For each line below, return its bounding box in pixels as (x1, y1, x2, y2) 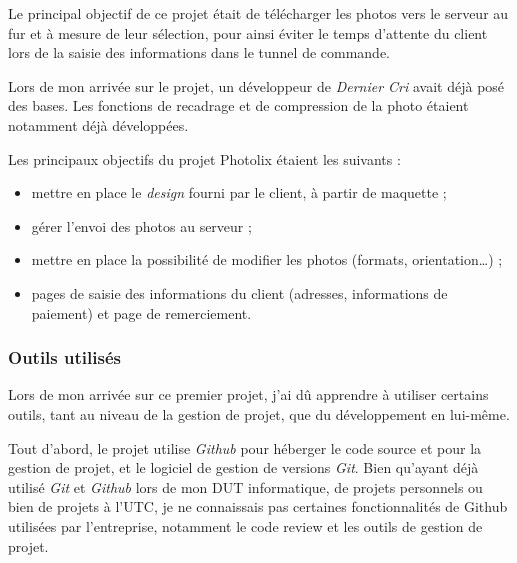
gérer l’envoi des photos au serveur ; (31, 215, 252, 236)
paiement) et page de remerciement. (31, 302, 252, 323)
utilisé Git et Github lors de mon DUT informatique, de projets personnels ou (8, 476, 483, 497)
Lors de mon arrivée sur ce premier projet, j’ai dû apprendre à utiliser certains (8, 384, 489, 405)
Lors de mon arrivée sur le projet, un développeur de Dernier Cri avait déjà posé (8, 75, 505, 96)
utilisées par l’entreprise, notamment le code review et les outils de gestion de (8, 515, 483, 536)
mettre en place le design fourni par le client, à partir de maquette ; (31, 182, 447, 203)
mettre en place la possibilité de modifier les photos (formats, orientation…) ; (31, 249, 503, 270)
